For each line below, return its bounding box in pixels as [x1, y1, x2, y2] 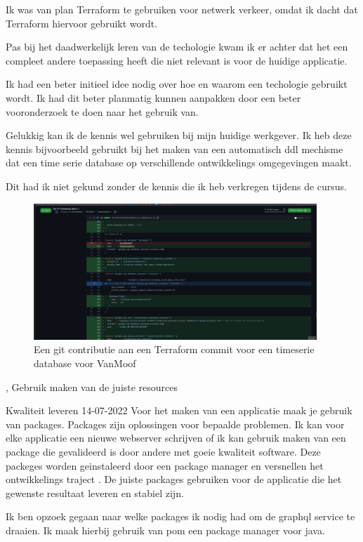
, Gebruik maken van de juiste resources [6, 379, 178, 394]
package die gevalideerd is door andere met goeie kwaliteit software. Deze [6, 444, 321, 458]
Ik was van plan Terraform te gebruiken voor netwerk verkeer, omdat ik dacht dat [6, 2, 358, 16]
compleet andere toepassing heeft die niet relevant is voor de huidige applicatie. [6, 53, 348, 67]
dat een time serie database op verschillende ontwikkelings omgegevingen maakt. [6, 155, 352, 170]
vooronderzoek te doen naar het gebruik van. [6, 104, 199, 119]
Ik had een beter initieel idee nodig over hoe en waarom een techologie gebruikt [6, 77, 348, 91]
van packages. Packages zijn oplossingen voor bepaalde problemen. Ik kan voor [6, 416, 345, 431]
